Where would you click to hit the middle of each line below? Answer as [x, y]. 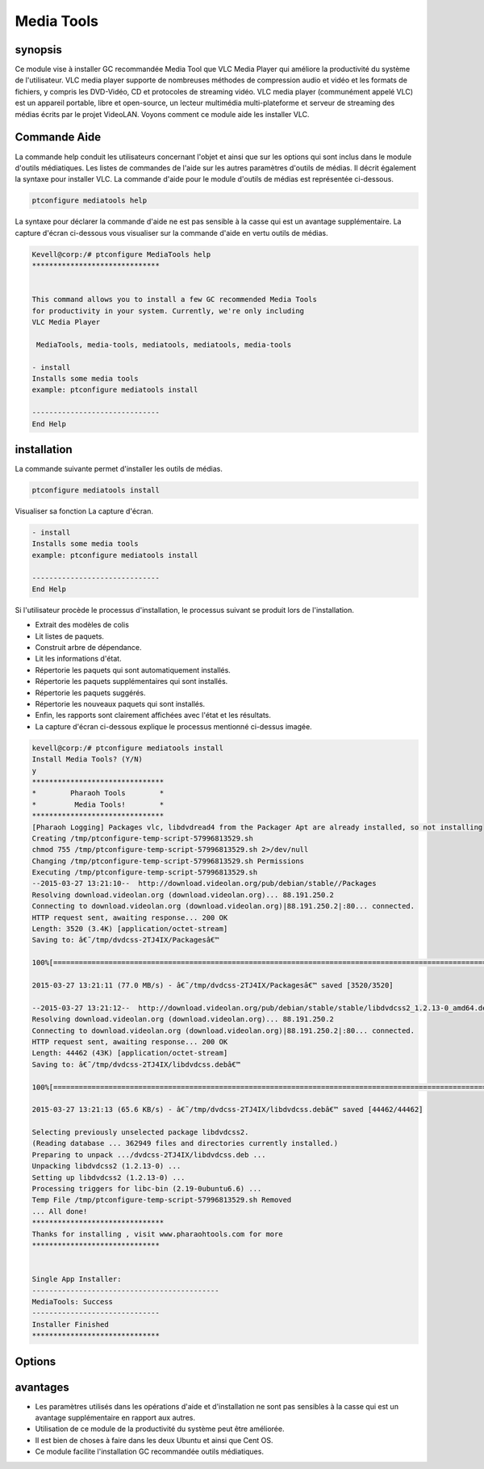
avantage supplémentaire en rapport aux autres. [115, 1418]
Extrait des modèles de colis [82, 625]
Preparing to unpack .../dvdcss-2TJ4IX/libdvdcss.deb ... [149, 1154]
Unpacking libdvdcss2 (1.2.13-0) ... [106, 1166]
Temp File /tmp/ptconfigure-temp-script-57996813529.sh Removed [162, 1200]
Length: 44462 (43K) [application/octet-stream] [130, 1053]
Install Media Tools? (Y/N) [87, 760]
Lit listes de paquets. [70, 636]
